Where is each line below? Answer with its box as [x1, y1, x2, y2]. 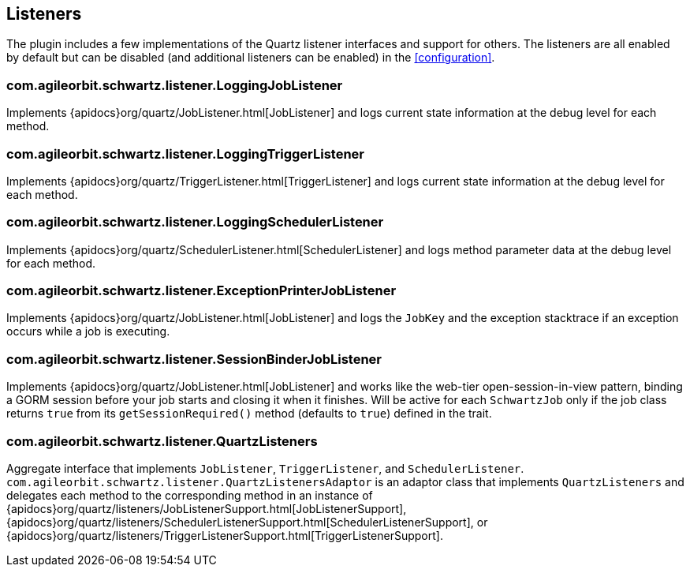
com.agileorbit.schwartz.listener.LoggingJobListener [6, 77, 343, 93]
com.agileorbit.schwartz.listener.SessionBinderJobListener [6, 350, 382, 367]
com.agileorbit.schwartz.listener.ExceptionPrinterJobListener [6, 283, 397, 299]
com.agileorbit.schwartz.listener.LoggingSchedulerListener [6, 214, 384, 230]
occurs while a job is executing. [6, 324, 170, 339]
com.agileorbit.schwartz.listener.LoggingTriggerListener [6, 145, 365, 162]
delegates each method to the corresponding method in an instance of [6, 488, 373, 502]
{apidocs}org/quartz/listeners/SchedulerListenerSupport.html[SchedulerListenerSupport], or [6, 515, 488, 529]
